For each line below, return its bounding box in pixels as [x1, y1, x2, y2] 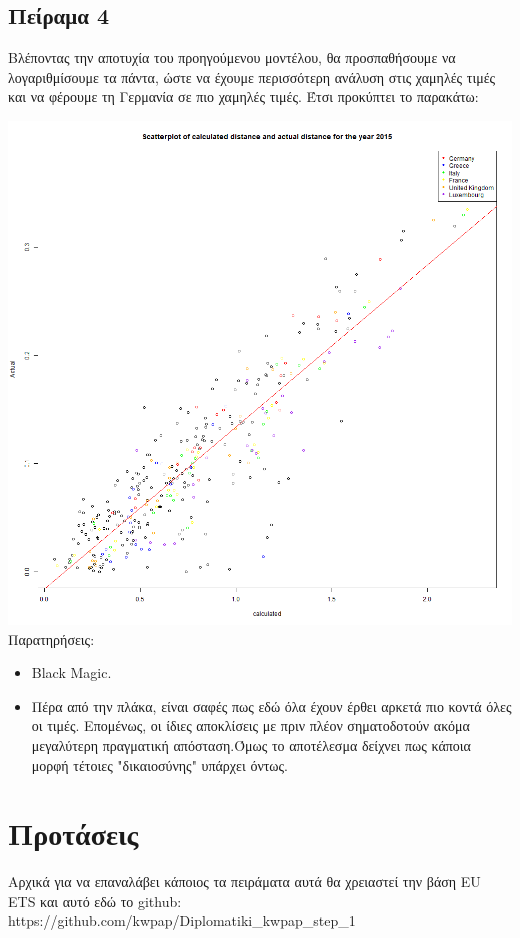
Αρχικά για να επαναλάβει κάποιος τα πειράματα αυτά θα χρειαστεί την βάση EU [8, 871, 481, 892]
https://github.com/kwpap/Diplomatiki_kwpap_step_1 [8, 910, 356, 931]
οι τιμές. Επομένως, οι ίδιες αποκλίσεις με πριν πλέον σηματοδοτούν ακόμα [31, 715, 470, 736]
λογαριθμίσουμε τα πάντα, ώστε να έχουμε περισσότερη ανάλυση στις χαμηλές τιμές [8, 66, 496, 87]
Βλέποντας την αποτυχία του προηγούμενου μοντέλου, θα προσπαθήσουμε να [8, 47, 456, 68]
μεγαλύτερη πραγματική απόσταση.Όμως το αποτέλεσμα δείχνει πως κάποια [31, 734, 471, 755]
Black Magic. [31, 662, 112, 683]
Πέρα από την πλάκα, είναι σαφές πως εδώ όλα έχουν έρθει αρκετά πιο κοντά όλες [31, 695, 512, 716]
